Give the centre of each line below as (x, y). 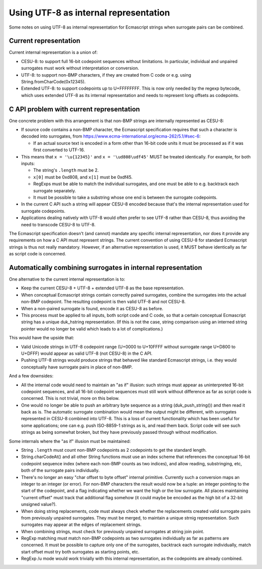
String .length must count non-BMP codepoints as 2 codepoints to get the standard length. (114, 450)
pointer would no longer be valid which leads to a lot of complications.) (92, 329)
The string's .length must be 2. (66, 170)
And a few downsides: (31, 376)
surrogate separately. (55, 190)
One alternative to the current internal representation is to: (67, 279)
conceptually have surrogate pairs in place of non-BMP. (77, 367)
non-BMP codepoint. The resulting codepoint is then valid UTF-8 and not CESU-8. (103, 302)
